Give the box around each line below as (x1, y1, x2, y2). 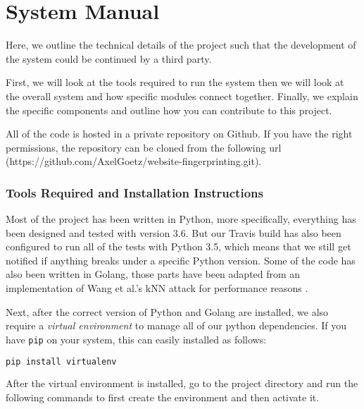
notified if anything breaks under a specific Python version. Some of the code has (6, 252, 356, 267)
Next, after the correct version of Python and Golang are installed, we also (6, 304, 329, 319)
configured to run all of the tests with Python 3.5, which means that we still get (6, 239, 351, 254)
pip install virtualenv (6, 356, 117, 367)
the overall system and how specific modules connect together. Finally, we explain (6, 88, 358, 103)
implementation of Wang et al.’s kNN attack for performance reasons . (6, 281, 308, 295)
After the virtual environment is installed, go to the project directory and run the (6, 376, 358, 391)
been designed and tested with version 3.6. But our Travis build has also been (6, 225, 341, 240)
